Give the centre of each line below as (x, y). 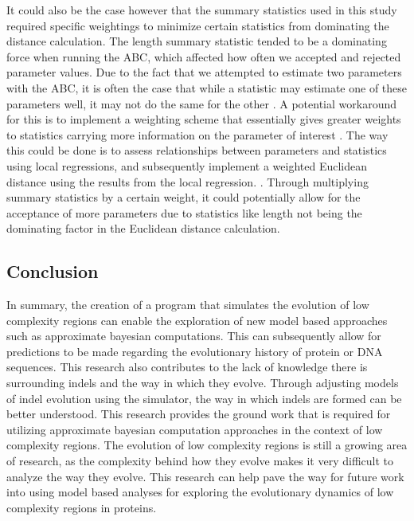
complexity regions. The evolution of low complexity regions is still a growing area (207, 445)
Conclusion (53, 271)
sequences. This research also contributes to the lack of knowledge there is (187, 367)
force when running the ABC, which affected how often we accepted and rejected (204, 56)
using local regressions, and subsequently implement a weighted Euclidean (187, 165)
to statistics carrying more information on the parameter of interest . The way (197, 134)
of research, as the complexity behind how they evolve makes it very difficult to (200, 461)
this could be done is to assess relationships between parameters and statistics (197, 150)
